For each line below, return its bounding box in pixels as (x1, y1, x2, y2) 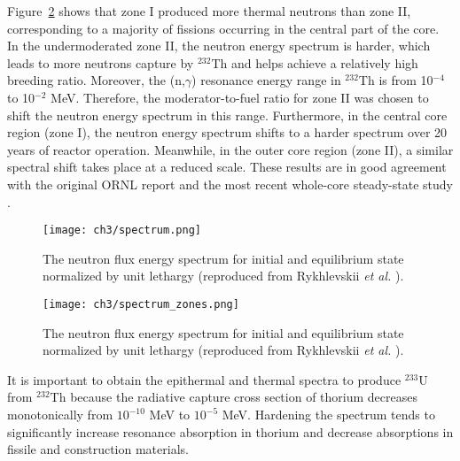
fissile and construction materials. (7, 440, 189, 458)
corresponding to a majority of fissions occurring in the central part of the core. (7, 19, 440, 37)
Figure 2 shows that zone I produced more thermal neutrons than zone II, (7, 2, 411, 19)
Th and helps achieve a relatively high (211, 53, 418, 72)
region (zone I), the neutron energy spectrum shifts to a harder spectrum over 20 (7, 123, 448, 142)
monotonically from (7, 405, 113, 423)
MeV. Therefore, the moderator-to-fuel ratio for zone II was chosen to (51, 88, 429, 106)
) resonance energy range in (191, 71, 341, 89)
